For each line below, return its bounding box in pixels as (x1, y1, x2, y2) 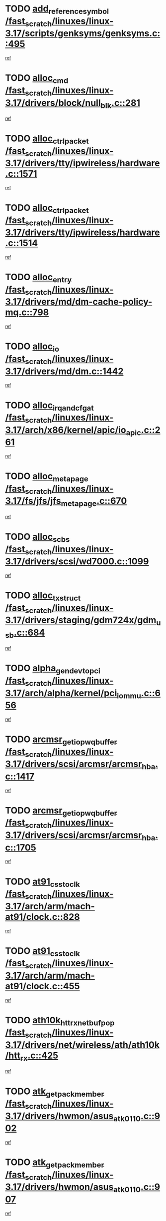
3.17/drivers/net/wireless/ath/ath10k (5, 1039, 160, 1050)
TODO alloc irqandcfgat (5, 400, 94, 412)
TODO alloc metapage (5, 470, 88, 483)
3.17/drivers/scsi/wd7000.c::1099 (5, 556, 149, 567)
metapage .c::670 (61, 495, 127, 508)
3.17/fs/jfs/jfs (5, 495, 61, 507)
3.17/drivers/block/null (5, 97, 101, 108)
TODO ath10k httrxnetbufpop (5, 1014, 115, 1028)
